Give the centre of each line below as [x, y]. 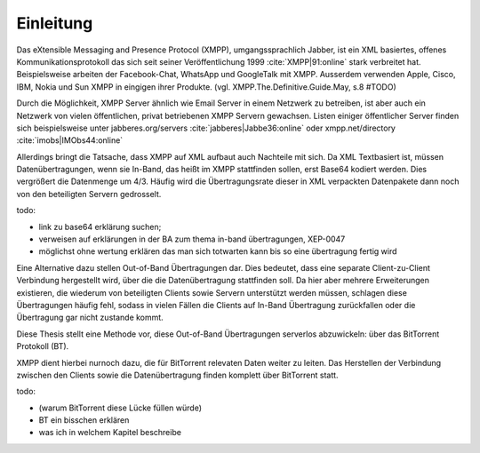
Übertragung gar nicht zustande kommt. [90, 318]
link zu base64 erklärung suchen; [100, 226]
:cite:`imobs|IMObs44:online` [70, 140]
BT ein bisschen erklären [84, 420]
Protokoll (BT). [43, 346]
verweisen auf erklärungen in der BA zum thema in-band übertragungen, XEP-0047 [192, 239]
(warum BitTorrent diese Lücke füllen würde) [120, 408]
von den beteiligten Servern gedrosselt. [89, 194]
